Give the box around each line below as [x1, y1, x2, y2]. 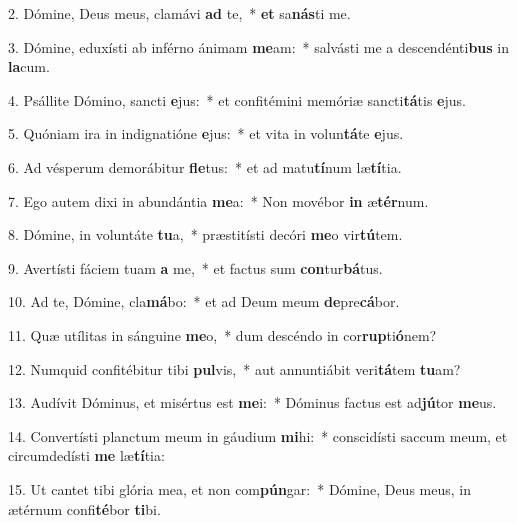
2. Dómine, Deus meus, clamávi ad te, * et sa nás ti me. [8, 3, 351, 23]
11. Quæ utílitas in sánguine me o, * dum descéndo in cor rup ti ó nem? [8, 324, 437, 345]
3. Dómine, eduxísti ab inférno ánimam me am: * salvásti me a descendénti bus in [8, 36, 509, 57]
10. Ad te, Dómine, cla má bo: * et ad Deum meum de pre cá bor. [8, 291, 400, 312]
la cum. [8, 56, 50, 77]
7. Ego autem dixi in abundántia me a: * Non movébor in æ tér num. [8, 190, 429, 211]
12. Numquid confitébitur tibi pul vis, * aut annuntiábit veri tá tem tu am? [8, 358, 461, 379]
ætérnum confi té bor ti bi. [8, 498, 161, 519]
